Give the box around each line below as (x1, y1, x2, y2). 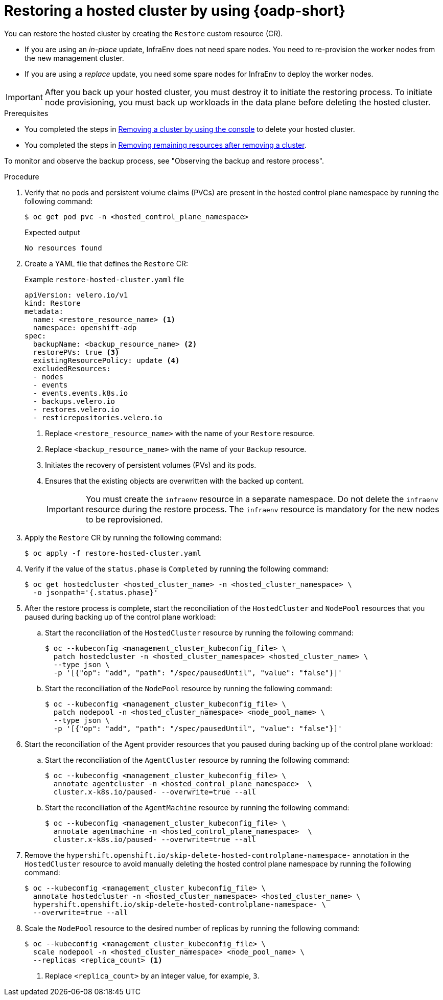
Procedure (4, 172, 39, 181)
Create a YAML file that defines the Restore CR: (25, 259, 188, 268)
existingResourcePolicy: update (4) (33, 356, 180, 365)
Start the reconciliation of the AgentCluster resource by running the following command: (45, 755, 349, 764)
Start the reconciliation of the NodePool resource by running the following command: (45, 684, 332, 693)
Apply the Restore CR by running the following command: (25, 533, 222, 542)
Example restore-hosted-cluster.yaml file (25, 275, 184, 284)
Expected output (25, 228, 80, 237)
